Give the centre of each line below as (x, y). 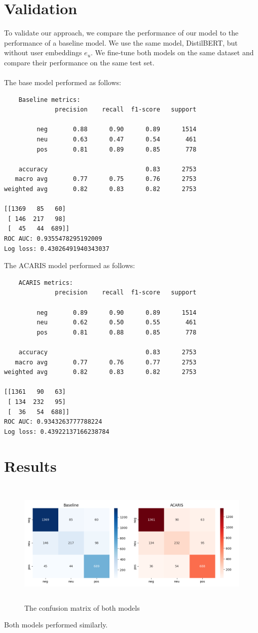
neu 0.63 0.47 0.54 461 (117, 140)
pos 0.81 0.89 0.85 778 (117, 149)
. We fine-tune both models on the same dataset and (172, 52)
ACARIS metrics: (46, 283)
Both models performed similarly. (56, 625)
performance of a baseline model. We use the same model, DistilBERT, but (121, 42)
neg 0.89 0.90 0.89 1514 (117, 312)
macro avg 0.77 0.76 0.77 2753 (106, 362)
